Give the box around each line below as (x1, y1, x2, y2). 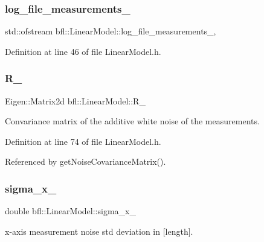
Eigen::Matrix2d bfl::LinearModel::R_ (5, 94, 146, 107)
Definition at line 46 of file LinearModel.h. (5, 45, 161, 57)
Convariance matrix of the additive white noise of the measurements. (5, 115, 260, 127)
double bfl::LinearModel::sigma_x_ (5, 205, 136, 217)
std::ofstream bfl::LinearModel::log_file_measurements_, (5, 25, 216, 37)
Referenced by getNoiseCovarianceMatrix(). (5, 155, 166, 168)
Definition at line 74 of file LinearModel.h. (5, 135, 161, 147)
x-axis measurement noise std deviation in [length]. (5, 224, 193, 237)
